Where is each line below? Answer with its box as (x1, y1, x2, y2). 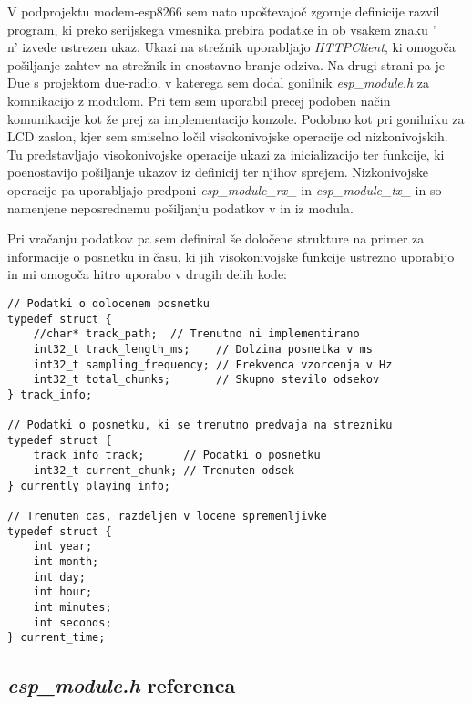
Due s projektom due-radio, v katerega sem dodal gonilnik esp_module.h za (7, 73, 430, 92)
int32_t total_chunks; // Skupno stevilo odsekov (33, 373, 380, 387)
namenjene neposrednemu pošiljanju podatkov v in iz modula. (7, 198, 354, 217)
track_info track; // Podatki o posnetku (33, 449, 321, 462)
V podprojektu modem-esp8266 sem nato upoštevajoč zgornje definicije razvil (7, 2, 440, 20)
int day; (33, 570, 86, 584)
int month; (33, 555, 99, 569)
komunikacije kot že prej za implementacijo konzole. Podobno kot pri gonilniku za (7, 109, 465, 128)
